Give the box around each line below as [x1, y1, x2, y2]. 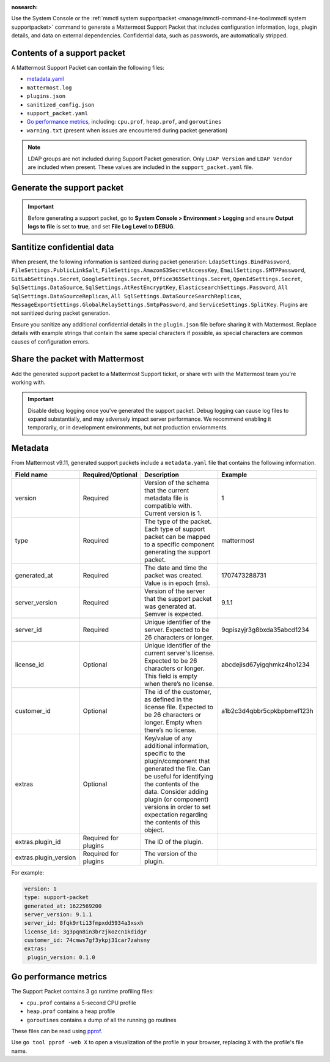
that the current [144, 486, 189, 494]
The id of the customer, [144, 687, 212, 696]
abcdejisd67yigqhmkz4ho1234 [221, 660, 310, 669]
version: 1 [24, 885, 57, 892]
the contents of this [144, 818, 200, 826]
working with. [11, 378, 46, 386]
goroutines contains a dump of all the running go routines [26, 1016, 177, 1023]
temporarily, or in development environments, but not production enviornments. [28, 424, 229, 431]
